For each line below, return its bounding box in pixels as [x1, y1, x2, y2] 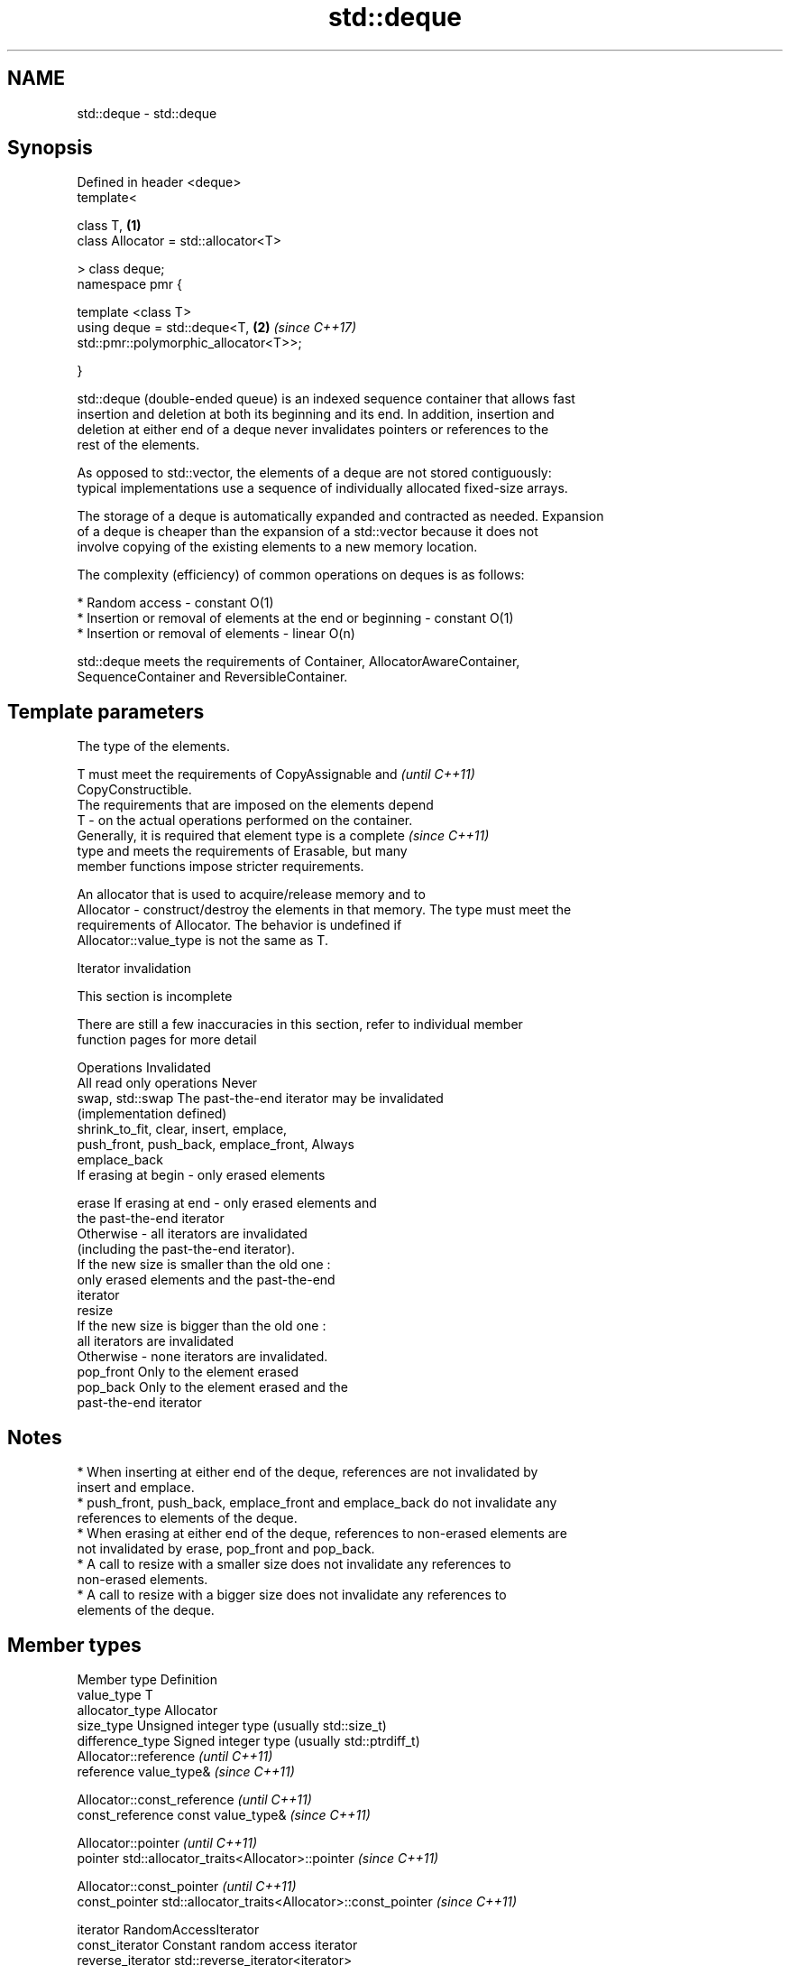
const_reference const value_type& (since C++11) [77, 1806, 371, 1822]
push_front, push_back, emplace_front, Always [77, 1136, 354, 1153]
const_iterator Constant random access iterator [77, 1936, 358, 1952]
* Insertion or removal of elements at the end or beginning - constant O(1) [77, 610, 514, 626]
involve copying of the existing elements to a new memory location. [77, 539, 478, 555]
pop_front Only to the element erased [77, 1364, 299, 1380]
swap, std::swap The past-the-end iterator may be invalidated [77, 1090, 444, 1107]
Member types [7, 1633, 142, 1656]
